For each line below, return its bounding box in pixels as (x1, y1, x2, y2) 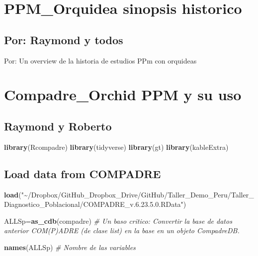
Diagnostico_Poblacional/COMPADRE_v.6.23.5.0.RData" (4, 199, 183, 209)
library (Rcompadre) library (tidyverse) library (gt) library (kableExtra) (4, 141, 229, 152)
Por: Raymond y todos (4, 32, 123, 47)
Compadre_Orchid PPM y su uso (4, 84, 242, 105)
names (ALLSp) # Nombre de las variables (4, 242, 136, 252)
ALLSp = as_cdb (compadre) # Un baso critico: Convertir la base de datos (4, 215, 232, 226)
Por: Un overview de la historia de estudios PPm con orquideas (4, 55, 197, 65)
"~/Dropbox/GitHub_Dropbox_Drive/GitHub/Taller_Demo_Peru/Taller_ (21, 189, 254, 199)
